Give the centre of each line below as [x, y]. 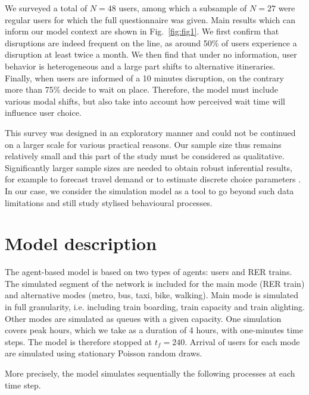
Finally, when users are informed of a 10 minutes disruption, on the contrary [144, 78]
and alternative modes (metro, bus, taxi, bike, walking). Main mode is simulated [152, 295]
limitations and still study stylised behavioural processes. [109, 202]
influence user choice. [43, 113]
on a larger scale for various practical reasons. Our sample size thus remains [143, 144]
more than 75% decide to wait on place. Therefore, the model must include [142, 89]
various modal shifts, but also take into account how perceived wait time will [145, 101]
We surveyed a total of [46, 8]
